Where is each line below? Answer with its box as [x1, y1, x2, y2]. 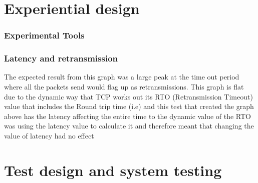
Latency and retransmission [4, 52, 118, 64]
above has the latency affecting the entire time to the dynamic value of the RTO [4, 110, 251, 121]
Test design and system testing [4, 159, 222, 180]
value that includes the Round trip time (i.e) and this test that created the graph [4, 101, 254, 111]
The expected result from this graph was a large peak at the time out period [4, 71, 239, 82]
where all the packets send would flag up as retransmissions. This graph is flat [4, 81, 244, 92]
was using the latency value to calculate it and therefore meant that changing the [4, 120, 254, 131]
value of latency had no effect [4, 130, 94, 140]
